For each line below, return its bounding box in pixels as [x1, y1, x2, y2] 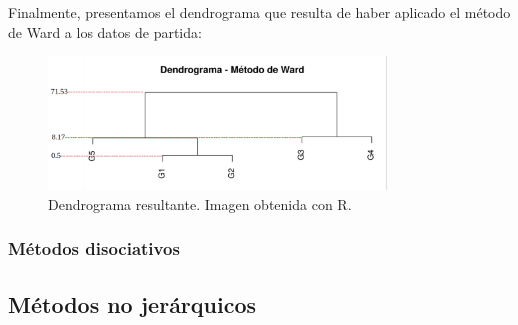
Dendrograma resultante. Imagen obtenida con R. [48, 193, 352, 214]
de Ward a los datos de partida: [8, 21, 202, 42]
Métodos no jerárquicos [8, 288, 257, 319]
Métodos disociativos [8, 236, 180, 261]
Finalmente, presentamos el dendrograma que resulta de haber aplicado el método [8, 2, 511, 22]
